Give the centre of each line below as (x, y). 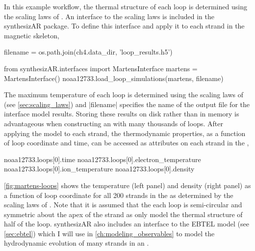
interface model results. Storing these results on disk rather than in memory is (122, 114)
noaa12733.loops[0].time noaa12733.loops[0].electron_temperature (102, 159)
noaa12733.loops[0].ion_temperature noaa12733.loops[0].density (99, 169)
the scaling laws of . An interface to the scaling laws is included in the (109, 16)
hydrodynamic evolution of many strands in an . (76, 243)
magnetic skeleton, (32, 35)
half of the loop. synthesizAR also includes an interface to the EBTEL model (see (127, 224)
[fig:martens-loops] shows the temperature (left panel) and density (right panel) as (127, 185)
